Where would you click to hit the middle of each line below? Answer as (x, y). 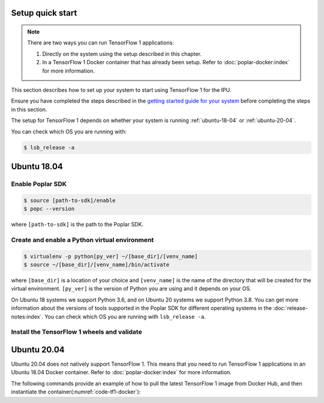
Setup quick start (44, 13)
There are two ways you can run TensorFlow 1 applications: (100, 43)
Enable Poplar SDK (39, 184)
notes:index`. (27, 317)
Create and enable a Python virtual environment (82, 240)
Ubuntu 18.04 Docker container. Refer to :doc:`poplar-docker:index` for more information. (121, 372)
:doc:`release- (291, 308)
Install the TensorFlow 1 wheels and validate (76, 332)
